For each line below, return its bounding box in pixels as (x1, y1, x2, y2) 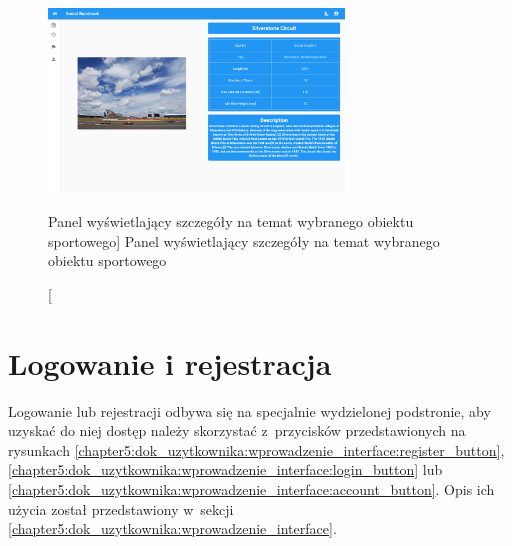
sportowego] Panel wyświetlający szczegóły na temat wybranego (48, 230, 440, 251)
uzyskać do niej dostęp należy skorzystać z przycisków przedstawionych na (8, 420, 466, 441)
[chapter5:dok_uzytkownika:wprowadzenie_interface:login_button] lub (8, 459, 443, 480)
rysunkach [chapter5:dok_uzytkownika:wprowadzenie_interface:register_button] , (8, 439, 505, 460)
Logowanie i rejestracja (8, 342, 332, 383)
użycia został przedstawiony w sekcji (8, 498, 234, 519)
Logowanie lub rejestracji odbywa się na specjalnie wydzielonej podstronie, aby (8, 400, 491, 421)
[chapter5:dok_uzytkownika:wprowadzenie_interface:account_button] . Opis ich (8, 478, 495, 499)
